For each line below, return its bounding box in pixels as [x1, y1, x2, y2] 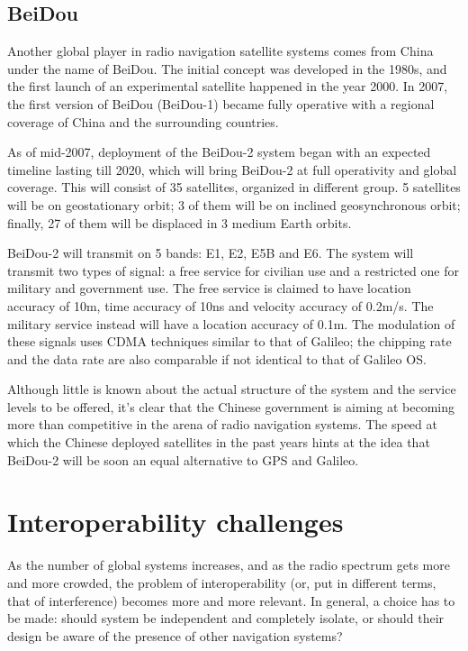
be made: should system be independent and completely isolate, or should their [7, 609, 445, 628]
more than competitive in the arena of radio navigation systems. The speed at [7, 415, 437, 434]
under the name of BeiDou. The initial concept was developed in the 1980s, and [7, 59, 447, 78]
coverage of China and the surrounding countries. [7, 112, 279, 131]
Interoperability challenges [7, 503, 344, 540]
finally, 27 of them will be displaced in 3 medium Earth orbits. [7, 213, 352, 232]
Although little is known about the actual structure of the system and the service [7, 380, 456, 399]
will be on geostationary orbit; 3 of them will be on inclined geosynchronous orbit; [7, 195, 461, 214]
